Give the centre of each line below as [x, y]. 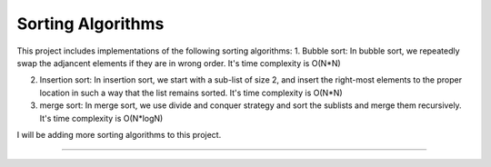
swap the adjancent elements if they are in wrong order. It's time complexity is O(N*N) [179, 63]
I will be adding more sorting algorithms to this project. [119, 134]
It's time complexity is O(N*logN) [101, 118]
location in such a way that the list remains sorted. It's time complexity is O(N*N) [191, 93]
